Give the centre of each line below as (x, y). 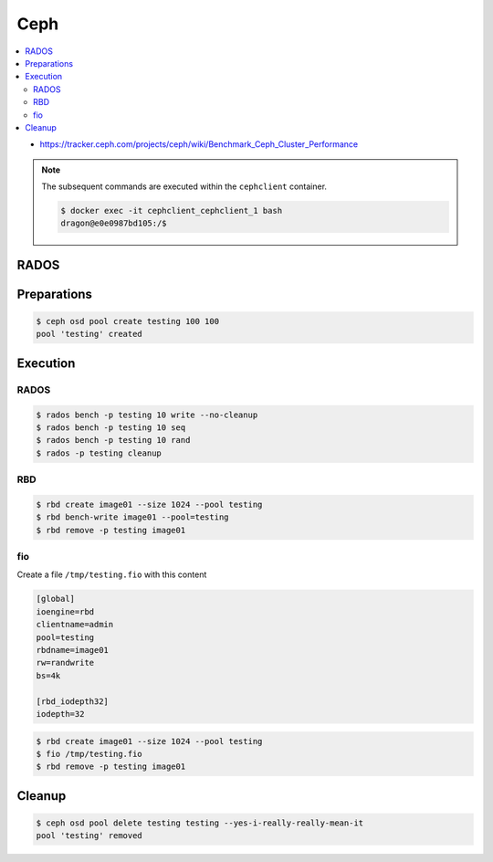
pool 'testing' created (89, 334)
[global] (56, 599)
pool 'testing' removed (89, 836)
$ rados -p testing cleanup (99, 453)
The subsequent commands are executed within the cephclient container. (184, 186)
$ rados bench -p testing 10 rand (113, 440)
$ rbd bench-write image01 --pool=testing (132, 517)
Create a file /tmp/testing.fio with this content (112, 574)
